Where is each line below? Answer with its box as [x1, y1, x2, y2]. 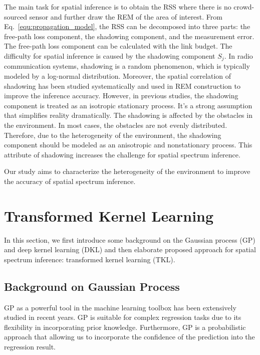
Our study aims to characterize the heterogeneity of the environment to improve [4, 166, 250, 176]
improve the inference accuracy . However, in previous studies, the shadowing [4, 90, 238, 101]
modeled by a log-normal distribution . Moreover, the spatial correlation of [4, 71, 231, 81]
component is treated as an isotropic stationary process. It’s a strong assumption [4, 100, 252, 110]
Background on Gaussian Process [4, 278, 180, 294]
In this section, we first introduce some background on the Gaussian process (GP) [4, 234, 255, 245]
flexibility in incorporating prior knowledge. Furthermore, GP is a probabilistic [4, 321, 246, 332]
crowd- [233, 2, 254, 12]
